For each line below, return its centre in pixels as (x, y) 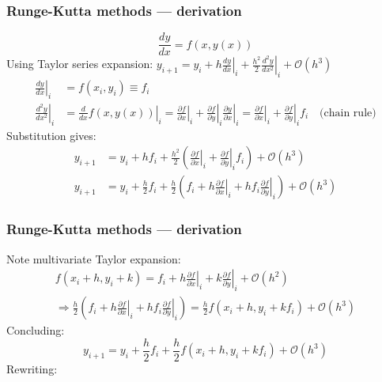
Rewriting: (32, 368)
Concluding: (36, 330)
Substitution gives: (51, 135)
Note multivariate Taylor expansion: (94, 258)
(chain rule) (348, 113)
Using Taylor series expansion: (80, 64)
